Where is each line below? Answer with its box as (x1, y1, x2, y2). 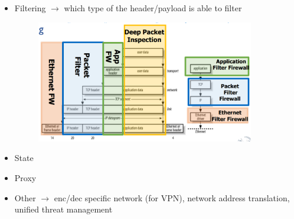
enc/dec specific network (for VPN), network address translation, (54, 191, 290, 204)
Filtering (14, 2, 46, 14)
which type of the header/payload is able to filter (64, 2, 242, 14)
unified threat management (14, 203, 113, 215)
